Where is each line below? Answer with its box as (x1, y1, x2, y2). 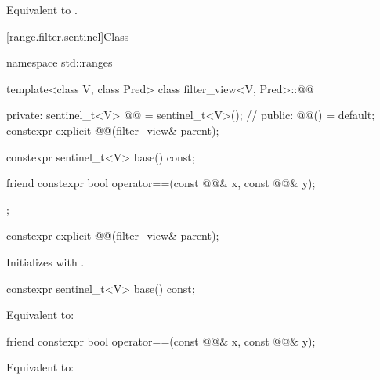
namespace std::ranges (6, 54, 113, 71)
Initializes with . (6, 253, 85, 270)
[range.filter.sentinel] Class (6, 27, 129, 44)
